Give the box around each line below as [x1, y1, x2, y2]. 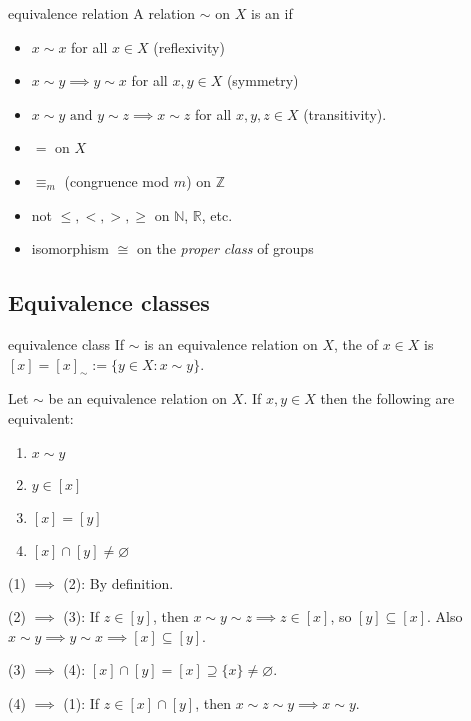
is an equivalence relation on [144, 333, 318, 354]
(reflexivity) [153, 36, 225, 57]
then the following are [320, 388, 455, 409]
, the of [334, 333, 378, 354]
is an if [251, 3, 293, 23]
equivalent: [8, 407, 74, 428]
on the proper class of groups [136, 238, 314, 259]
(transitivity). [303, 103, 387, 124]
